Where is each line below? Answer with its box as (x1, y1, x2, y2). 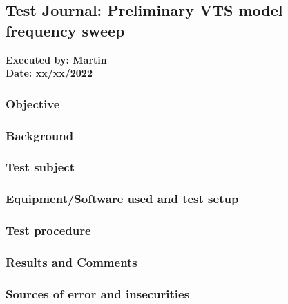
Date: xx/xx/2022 (6, 66, 93, 80)
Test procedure (6, 222, 91, 239)
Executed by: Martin (6, 52, 107, 66)
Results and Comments (6, 253, 137, 270)
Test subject (6, 158, 75, 175)
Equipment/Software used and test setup (6, 190, 239, 207)
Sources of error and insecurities (6, 285, 190, 302)
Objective (6, 95, 60, 112)
